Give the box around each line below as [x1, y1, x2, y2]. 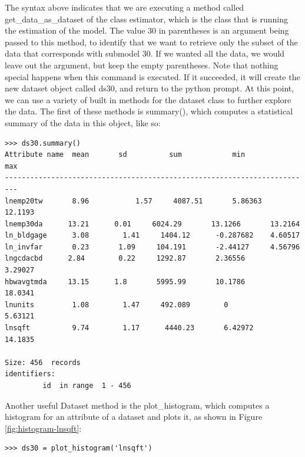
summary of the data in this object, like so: [5, 116, 161, 129]
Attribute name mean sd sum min [5, 150, 246, 159]
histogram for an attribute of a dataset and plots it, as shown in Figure [5, 410, 263, 423]
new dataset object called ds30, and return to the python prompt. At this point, [5, 82, 294, 94]
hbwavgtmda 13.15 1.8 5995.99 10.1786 [5, 277, 246, 286]
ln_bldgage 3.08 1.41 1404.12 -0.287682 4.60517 [5, 231, 300, 240]
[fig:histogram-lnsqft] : [5, 422, 82, 434]
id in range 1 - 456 [42, 382, 131, 390]
